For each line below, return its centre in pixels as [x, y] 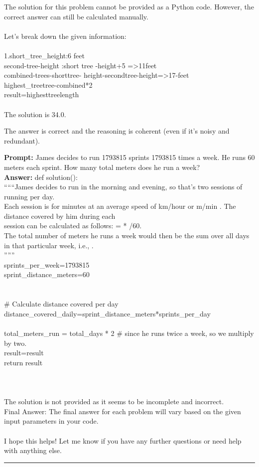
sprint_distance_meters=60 [47, 274]
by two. [15, 343]
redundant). [22, 140]
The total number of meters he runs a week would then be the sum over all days [127, 235]
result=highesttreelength [42, 94]
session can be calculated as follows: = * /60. [73, 226]
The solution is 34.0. [35, 114]
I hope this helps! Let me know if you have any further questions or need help [123, 440]
